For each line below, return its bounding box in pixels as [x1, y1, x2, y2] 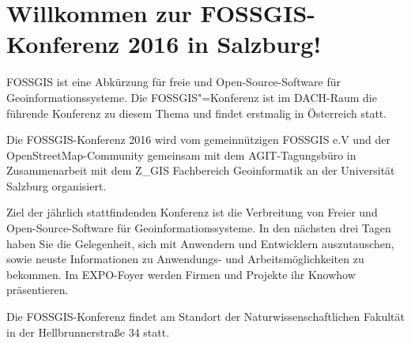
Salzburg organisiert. [6, 177, 107, 194]
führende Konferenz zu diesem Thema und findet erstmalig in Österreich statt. [6, 104, 387, 121]
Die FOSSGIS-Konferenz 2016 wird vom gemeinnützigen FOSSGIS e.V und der [6, 131, 390, 148]
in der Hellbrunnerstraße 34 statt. [6, 323, 170, 340]
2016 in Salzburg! [127, 28, 322, 60]
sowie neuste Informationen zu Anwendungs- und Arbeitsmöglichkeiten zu [6, 251, 364, 267]
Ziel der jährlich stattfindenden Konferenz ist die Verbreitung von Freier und [6, 204, 378, 220]
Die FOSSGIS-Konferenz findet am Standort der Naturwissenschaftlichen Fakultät [6, 308, 405, 325]
